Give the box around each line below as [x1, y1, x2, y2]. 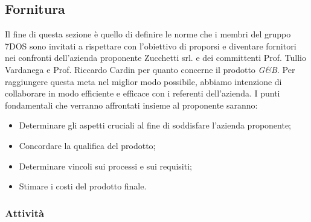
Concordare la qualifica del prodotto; [19, 139, 156, 151]
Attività [5, 205, 45, 220]
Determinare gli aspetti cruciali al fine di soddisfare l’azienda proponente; [19, 119, 292, 132]
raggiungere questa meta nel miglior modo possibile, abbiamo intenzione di [5, 75, 282, 87]
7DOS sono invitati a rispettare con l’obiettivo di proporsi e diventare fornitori [5, 39, 297, 52]
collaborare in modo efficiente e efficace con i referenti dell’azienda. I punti [5, 87, 280, 100]
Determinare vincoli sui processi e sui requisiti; [19, 159, 192, 172]
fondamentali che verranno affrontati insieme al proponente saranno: [5, 98, 258, 111]
